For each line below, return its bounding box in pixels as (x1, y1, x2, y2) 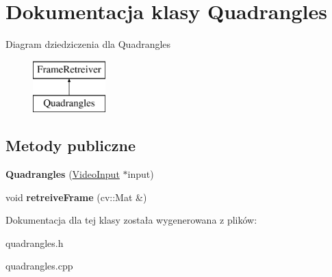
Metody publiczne (5, 135, 136, 156)
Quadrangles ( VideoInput (5, 167, 120, 181)
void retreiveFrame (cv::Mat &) (5, 189, 147, 204)
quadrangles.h (5, 235, 64, 250)
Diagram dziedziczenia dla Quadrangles (5, 37, 171, 51)
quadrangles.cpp (5, 259, 73, 273)
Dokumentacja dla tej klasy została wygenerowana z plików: (5, 213, 257, 227)
